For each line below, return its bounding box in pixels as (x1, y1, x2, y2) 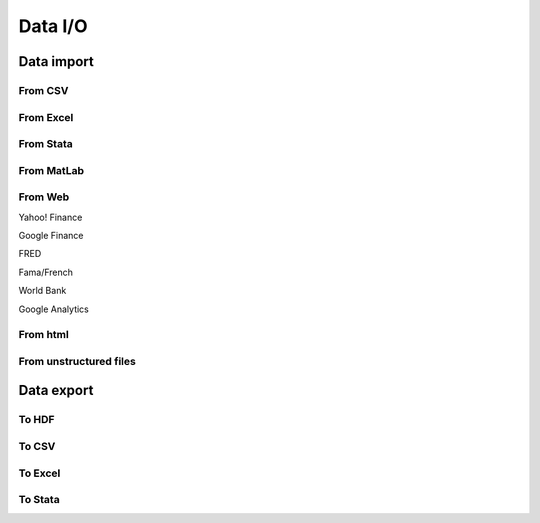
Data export (18, 382, 94, 399)
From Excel (18, 110, 74, 124)
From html (18, 328, 69, 342)
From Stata (18, 137, 74, 151)
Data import (18, 53, 94, 70)
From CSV (18, 83, 69, 97)
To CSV (18, 439, 56, 453)
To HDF (18, 413, 55, 427)
